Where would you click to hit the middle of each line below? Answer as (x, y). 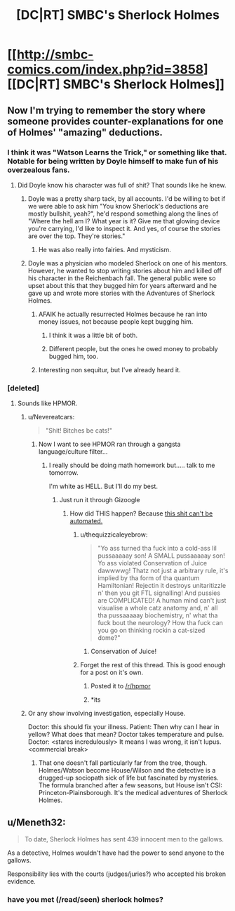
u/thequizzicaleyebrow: (114, 535)
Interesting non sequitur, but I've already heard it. (109, 369)
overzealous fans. (39, 170)
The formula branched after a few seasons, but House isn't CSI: (130, 785)
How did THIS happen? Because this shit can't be (141, 513)
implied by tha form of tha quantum (149, 578)
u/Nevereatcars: (51, 417)
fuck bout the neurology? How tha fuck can (160, 623)
